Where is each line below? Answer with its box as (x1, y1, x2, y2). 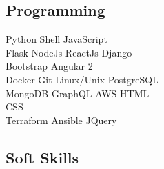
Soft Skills (6, 146, 79, 168)
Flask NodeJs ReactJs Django (6, 45, 132, 59)
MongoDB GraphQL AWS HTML (6, 86, 150, 100)
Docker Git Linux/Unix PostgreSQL (6, 72, 158, 86)
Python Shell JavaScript (6, 32, 107, 46)
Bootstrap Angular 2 (6, 59, 93, 73)
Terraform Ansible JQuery (6, 112, 117, 127)
